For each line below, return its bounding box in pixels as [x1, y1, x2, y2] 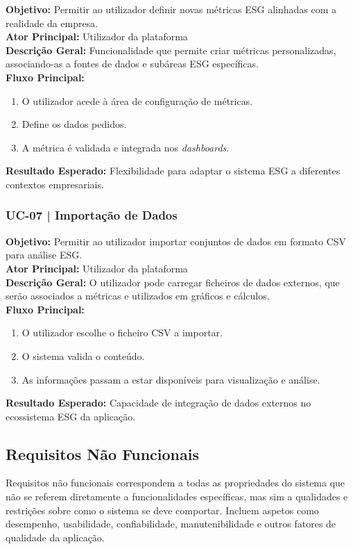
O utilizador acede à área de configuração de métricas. [21, 93, 253, 108]
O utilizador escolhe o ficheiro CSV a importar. [21, 325, 223, 340]
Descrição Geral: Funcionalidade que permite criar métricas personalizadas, [6, 42, 336, 57]
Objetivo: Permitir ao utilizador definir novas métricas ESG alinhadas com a [6, 2, 337, 16]
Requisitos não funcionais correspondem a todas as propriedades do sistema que [6, 475, 345, 490]
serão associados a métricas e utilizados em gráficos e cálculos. [6, 288, 270, 303]
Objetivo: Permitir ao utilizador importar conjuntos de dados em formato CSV [6, 233, 347, 248]
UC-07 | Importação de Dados [6, 206, 178, 224]
